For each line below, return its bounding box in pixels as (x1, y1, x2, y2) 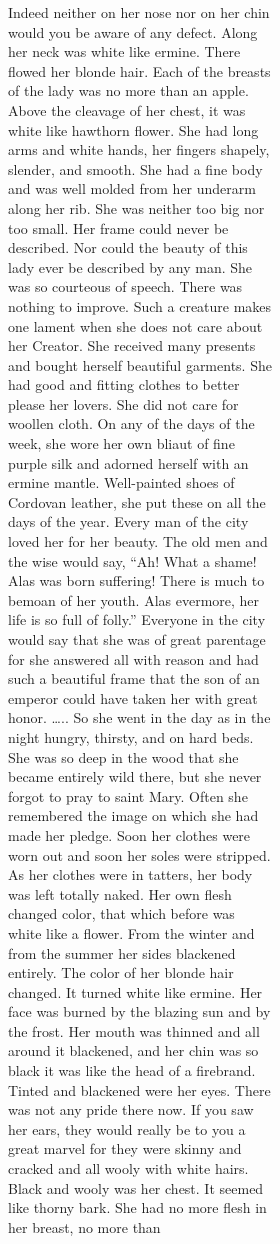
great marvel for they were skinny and (8, 1138, 242, 1159)
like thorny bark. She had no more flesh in (8, 1197, 267, 1218)
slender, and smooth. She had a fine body (8, 158, 263, 179)
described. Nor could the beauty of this (8, 237, 248, 258)
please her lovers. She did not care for (8, 393, 239, 414)
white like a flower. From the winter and (8, 922, 255, 943)
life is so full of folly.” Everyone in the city (8, 609, 266, 630)
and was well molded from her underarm (8, 178, 256, 199)
